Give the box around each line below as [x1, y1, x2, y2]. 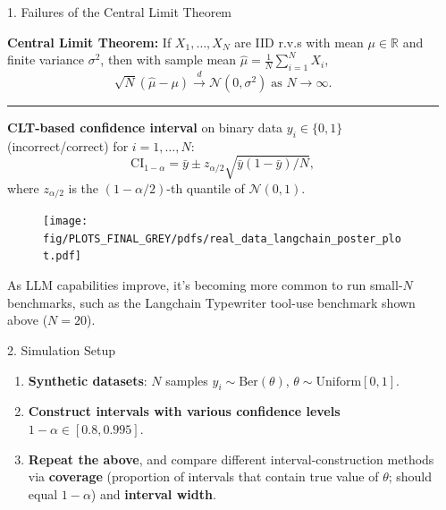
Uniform [316, 375, 362, 388]
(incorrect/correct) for [7, 136, 129, 155]
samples [165, 370, 208, 389]
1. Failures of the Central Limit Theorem [7, 3, 232, 21]
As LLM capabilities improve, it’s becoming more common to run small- [7, 276, 403, 294]
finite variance [7, 50, 84, 69]
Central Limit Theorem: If [7, 32, 172, 51]
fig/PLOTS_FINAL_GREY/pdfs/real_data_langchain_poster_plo [43, 232, 401, 245]
